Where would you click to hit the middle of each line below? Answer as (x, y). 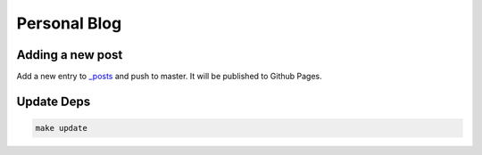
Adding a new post (70, 55)
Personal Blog (69, 23)
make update (62, 128)
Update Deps (54, 101)
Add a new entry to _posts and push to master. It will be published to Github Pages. (170, 77)
